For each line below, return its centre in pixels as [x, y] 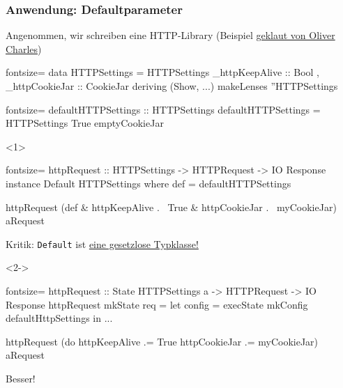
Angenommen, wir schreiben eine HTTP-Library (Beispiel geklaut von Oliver [170, 35]
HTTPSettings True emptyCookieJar [85, 123]
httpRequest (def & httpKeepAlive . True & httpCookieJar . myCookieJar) [171, 207]
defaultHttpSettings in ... [59, 318]
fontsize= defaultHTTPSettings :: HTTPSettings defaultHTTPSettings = [163, 109]
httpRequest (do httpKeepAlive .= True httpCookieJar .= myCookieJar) [162, 341]
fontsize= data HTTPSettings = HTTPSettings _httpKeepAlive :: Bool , [163, 72]
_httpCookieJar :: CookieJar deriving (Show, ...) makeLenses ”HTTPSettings [172, 86]
